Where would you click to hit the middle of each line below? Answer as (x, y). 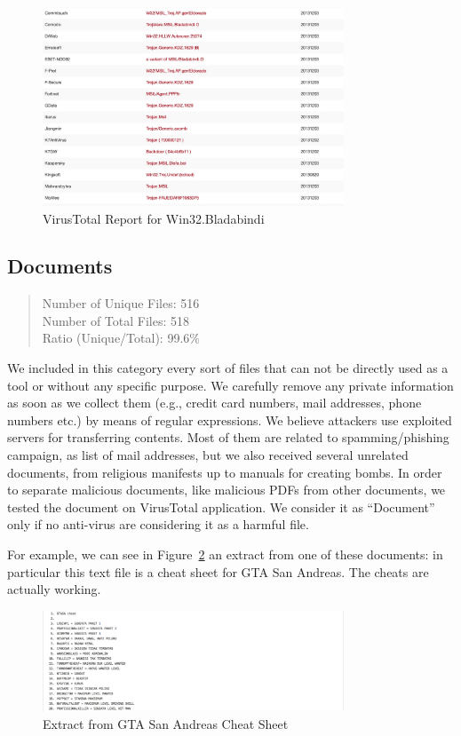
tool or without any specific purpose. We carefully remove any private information (230, 385)
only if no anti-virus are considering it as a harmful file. (158, 524)
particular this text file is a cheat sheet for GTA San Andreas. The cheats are (218, 571)
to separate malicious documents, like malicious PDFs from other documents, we (227, 490)
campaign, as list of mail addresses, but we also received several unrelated (208, 455)
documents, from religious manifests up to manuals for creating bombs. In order (225, 472)
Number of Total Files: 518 (115, 320)
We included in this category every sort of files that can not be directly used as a (228, 368)
